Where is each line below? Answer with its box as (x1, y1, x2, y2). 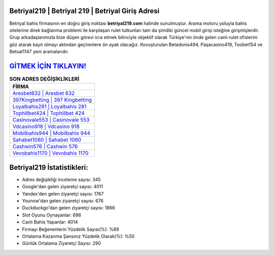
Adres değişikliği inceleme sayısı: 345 (22, 176, 101, 183)
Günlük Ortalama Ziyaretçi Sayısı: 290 (22, 240, 101, 246)
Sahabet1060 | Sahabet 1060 (12, 136, 81, 143)
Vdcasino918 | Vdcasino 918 (12, 123, 80, 130)
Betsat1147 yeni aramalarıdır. (9, 49, 69, 55)
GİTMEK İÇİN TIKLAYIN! (9, 61, 86, 70)
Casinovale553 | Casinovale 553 (12, 117, 90, 124)
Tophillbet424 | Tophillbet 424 (12, 110, 85, 117)
